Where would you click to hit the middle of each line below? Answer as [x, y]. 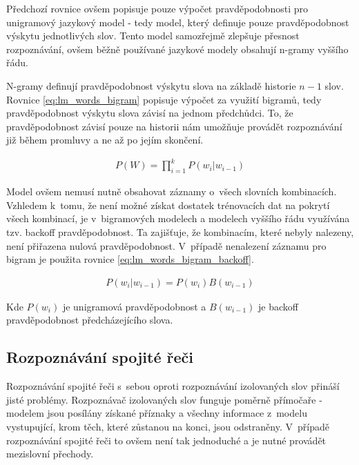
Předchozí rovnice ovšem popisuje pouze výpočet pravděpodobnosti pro [157, 8]
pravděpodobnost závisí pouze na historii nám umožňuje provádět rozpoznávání [174, 126]
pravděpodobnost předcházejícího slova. [90, 320]
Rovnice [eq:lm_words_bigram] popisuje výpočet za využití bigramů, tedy [164, 99]
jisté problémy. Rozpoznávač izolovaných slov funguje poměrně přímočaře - [164, 399]
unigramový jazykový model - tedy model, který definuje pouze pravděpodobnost [178, 22]
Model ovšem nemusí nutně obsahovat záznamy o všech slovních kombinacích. [172, 191]
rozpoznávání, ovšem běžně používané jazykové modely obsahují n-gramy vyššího [177, 49]
